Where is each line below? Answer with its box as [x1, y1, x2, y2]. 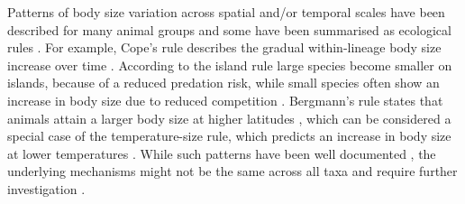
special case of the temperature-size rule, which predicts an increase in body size [7, 126, 451, 145]
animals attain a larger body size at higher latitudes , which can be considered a [7, 108, 451, 127]
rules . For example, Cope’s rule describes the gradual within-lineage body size [7, 38, 442, 57]
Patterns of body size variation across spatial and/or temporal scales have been [7, 3, 445, 21]
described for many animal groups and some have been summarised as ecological [7, 20, 451, 39]
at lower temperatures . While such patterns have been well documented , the [7, 144, 436, 162]
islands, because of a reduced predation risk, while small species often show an [7, 73, 440, 92]
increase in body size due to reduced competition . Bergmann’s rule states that [7, 90, 443, 109]
